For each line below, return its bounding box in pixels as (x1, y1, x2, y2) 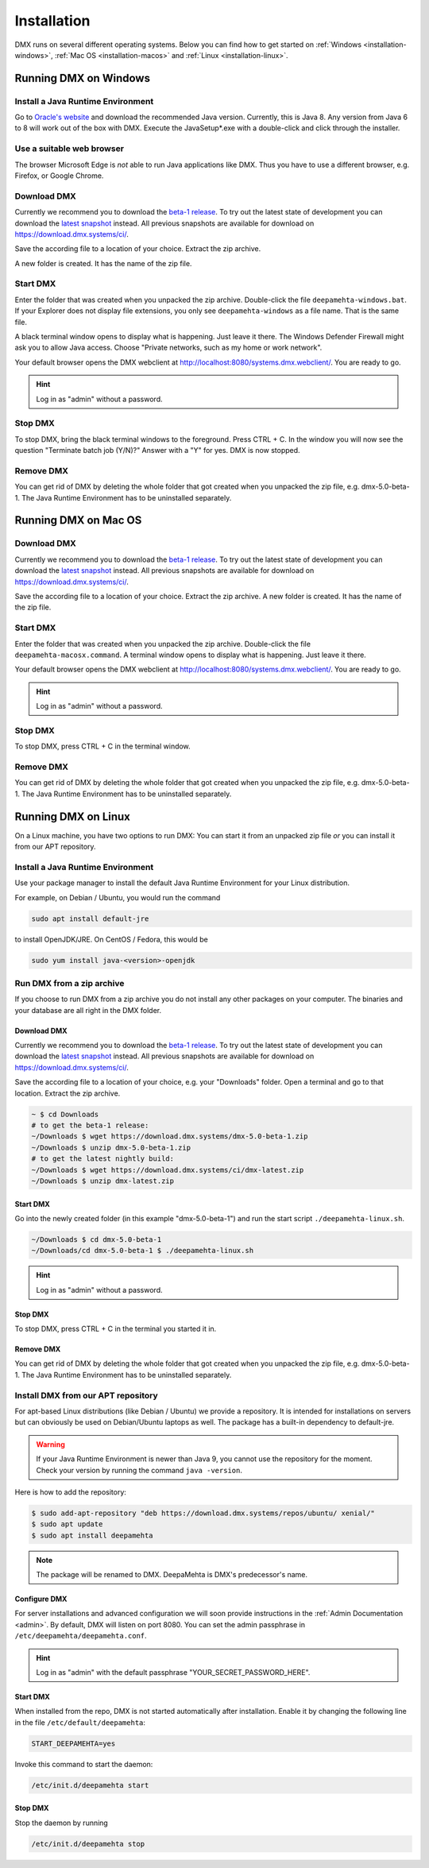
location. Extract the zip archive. (14, 1089, 121, 1098)
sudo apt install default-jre (31, 914, 149, 923)
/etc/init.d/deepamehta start (31, 1781, 149, 1789)
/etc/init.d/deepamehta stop (31, 1839, 145, 1848)
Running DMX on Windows (14, 72, 151, 85)
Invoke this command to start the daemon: (14, 1759, 153, 1769)
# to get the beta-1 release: (31, 1120, 149, 1130)
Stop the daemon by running (14, 1818, 109, 1827)
